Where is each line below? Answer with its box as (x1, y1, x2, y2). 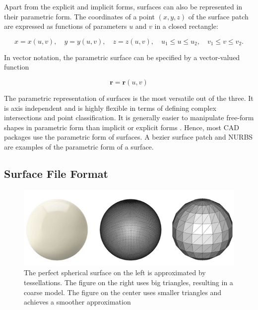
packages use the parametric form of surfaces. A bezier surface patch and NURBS (4, 132, 253, 142)
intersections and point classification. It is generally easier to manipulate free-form (4, 112, 254, 123)
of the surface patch (188, 11, 249, 21)
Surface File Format (4, 165, 108, 181)
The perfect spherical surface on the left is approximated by (24, 267, 206, 278)
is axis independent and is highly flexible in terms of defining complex (4, 102, 216, 113)
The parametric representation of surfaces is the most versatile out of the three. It (4, 92, 254, 103)
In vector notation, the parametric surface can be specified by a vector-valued (4, 52, 240, 62)
